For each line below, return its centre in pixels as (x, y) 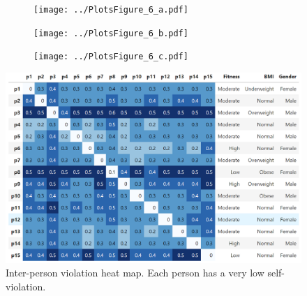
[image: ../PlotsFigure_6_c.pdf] (111, 57)
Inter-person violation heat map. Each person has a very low (135, 273)
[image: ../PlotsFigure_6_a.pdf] (111, 10)
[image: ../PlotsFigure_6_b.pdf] (111, 33)
